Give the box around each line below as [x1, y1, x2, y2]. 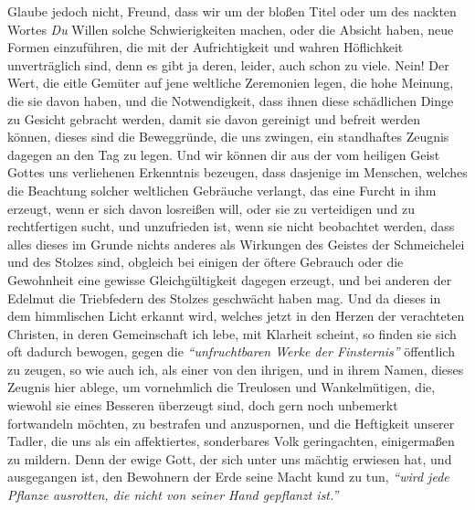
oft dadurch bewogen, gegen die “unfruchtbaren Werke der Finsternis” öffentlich [7, 342, 455, 361]
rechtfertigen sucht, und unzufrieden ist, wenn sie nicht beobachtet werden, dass [7, 217, 455, 236]
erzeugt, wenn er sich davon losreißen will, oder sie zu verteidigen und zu [7, 198, 416, 218]
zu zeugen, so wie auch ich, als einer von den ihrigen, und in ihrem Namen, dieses [7, 359, 464, 378]
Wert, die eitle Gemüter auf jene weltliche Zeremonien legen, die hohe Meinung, [7, 73, 454, 92]
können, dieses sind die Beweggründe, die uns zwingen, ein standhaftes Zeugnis [7, 127, 449, 146]
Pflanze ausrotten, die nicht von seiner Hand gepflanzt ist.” [7, 485, 339, 505]
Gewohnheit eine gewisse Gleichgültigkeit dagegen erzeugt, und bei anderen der [7, 270, 452, 289]
